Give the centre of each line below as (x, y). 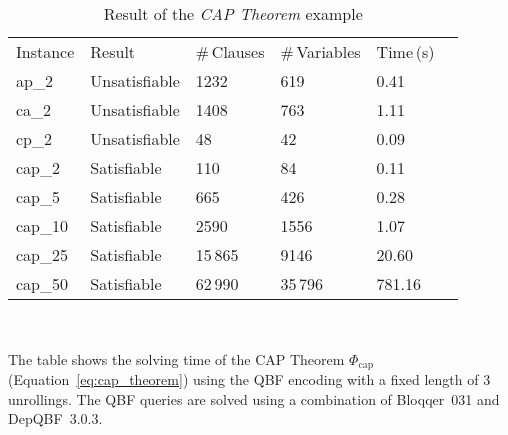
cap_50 (42, 283)
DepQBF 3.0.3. (55, 418)
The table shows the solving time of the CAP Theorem (176, 358)
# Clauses (230, 51)
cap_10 (42, 225)
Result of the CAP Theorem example (233, 13)
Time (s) (405, 51)
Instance (45, 51)
